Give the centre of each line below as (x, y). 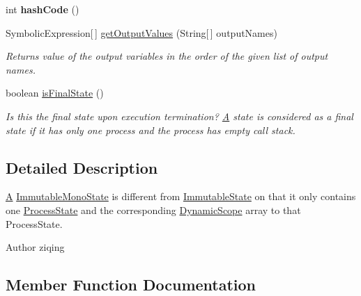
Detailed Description (82, 167)
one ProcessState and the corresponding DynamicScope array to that (153, 209)
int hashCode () (43, 9)
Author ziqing (35, 247)
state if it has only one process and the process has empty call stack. (151, 130)
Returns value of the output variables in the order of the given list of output (167, 56)
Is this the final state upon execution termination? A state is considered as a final (179, 116)
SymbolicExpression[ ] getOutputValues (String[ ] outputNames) (141, 32)
